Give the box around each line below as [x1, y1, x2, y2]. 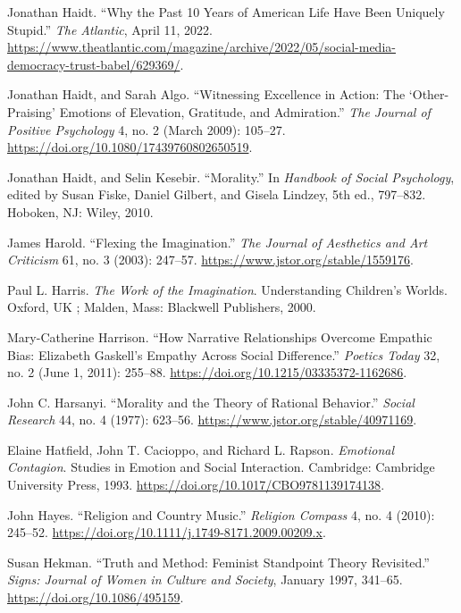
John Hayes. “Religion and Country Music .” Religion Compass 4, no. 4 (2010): [7, 505, 435, 524]
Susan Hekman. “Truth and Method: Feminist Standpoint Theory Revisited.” [7, 552, 430, 571]
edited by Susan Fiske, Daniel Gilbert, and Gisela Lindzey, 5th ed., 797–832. [7, 185, 426, 204]
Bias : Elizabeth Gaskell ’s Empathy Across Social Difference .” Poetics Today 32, [7, 345, 440, 364]
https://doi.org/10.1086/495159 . [7, 588, 184, 607]
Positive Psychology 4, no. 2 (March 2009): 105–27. [7, 120, 286, 139]
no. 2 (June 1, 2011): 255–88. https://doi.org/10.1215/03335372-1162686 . [7, 363, 407, 382]
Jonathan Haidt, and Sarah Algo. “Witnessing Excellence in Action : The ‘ [7, 85, 413, 104]
